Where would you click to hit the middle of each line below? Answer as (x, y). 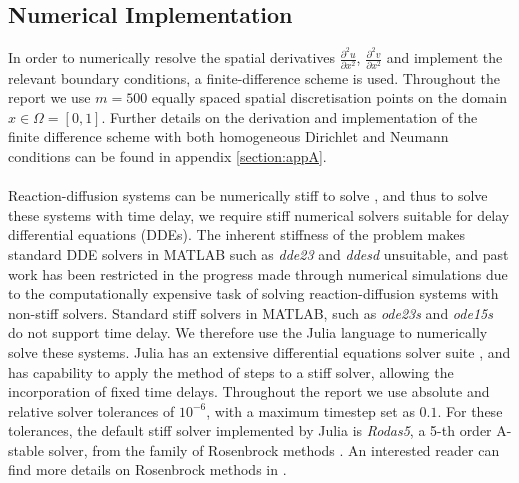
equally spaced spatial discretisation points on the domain (329, 97)
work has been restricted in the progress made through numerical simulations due (258, 273)
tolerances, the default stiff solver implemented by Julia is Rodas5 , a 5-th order (250, 430)
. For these (470, 410)
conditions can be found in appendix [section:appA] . (167, 155)
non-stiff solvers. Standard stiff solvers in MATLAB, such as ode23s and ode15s (250, 312)
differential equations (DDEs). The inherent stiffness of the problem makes (236, 234)
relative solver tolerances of (91, 410)
